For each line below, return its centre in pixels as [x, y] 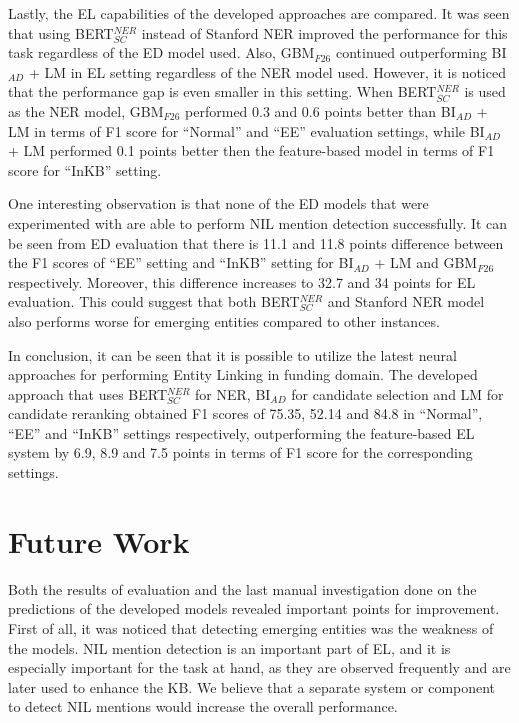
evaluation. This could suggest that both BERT [154, 301]
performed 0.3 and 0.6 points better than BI [320, 110]
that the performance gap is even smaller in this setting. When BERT [222, 91]
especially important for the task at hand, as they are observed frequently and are [259, 667]
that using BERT [61, 32]
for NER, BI [233, 393]
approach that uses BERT [88, 393]
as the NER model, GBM [86, 110]
